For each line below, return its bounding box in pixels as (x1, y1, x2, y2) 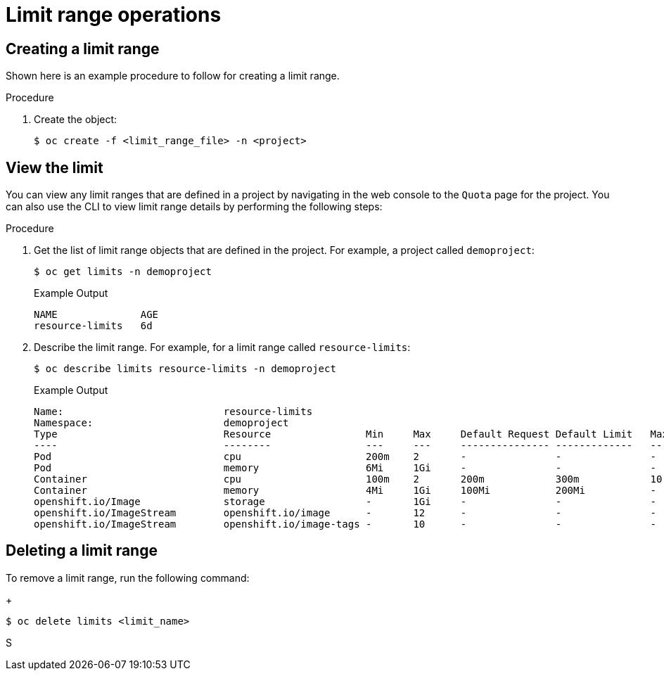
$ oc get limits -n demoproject (34, 266, 212, 278)
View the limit (6, 158, 103, 177)
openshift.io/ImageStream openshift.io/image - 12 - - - (34, 507, 657, 519)
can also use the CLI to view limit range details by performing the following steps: (6, 200, 383, 213)
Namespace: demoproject (34, 417, 289, 429)
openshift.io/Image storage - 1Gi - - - (34, 496, 657, 508)
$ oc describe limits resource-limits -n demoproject (34, 363, 336, 375)
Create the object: (34, 113, 117, 126)
